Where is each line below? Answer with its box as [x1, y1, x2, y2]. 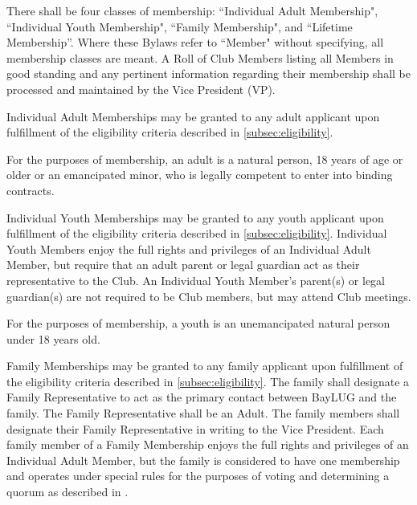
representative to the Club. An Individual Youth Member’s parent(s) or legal [6, 271, 386, 288]
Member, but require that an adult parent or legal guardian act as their [6, 256, 360, 273]
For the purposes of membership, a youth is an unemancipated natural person [6, 315, 390, 332]
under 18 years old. [6, 330, 100, 347]
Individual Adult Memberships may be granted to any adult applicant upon [6, 108, 380, 124]
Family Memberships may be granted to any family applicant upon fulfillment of [6, 357, 403, 374]
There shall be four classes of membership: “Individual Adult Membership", [6, 2, 378, 18]
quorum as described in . [6, 483, 129, 500]
